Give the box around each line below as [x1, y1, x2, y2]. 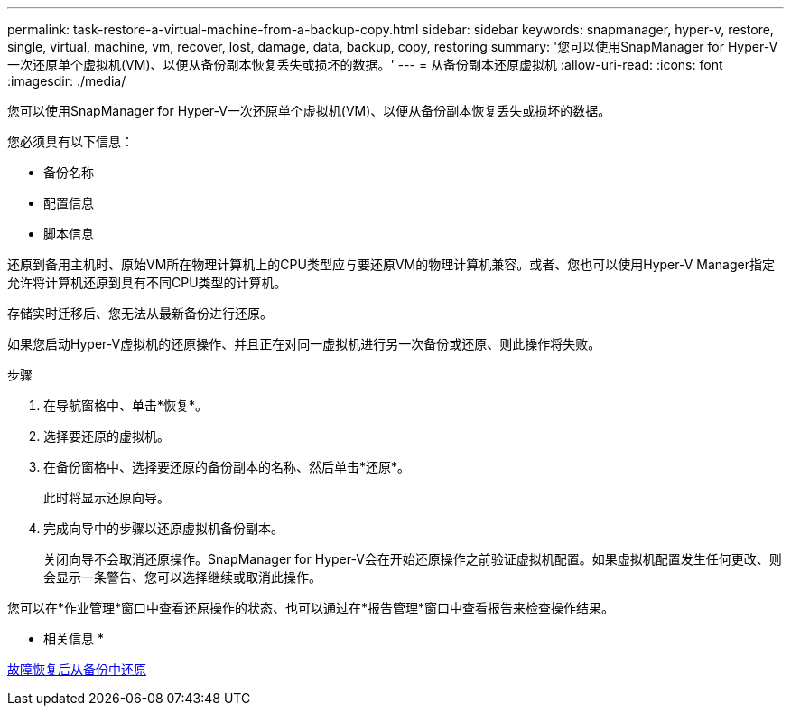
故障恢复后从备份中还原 [7, 661, 146, 677]
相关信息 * [43, 631, 104, 646]
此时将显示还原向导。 [43, 490, 170, 505]
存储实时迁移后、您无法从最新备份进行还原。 [7, 305, 273, 321]
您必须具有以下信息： [7, 134, 134, 149]
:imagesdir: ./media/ [7, 73, 126, 89]
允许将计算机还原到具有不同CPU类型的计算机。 [7, 275, 287, 290]
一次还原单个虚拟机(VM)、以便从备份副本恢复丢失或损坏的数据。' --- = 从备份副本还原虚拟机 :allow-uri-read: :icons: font [7, 57, 723, 72]
